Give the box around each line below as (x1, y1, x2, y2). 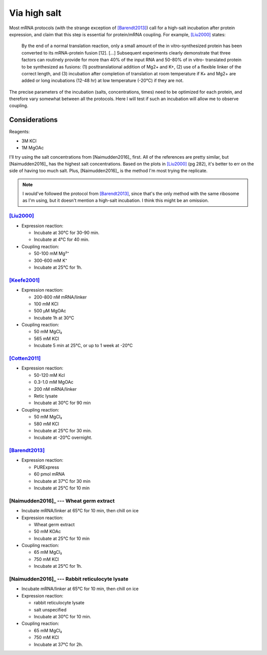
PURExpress (34, 464, 59, 470)
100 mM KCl (34, 300, 59, 307)
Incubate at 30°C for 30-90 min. (34, 230, 100, 236)
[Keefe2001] (9, 277, 40, 284)
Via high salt (9, 7, 62, 18)
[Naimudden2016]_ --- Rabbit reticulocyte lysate (9, 576, 129, 583)
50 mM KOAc (34, 529, 61, 535)
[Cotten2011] (9, 355, 41, 361)
